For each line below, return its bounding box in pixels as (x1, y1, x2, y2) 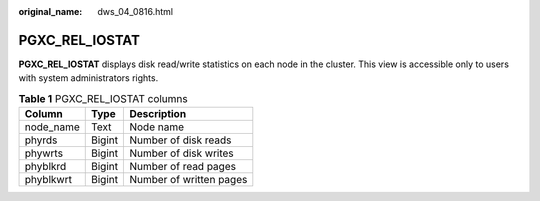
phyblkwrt (24, 173, 72, 187)
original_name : (18, 6, 83, 17)
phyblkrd (24, 160, 67, 174)
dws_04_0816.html (97, 6, 174, 17)
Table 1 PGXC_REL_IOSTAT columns (18, 91, 189, 105)
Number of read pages (129, 160, 237, 174)
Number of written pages (129, 173, 248, 187)
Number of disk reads (129, 133, 232, 147)
